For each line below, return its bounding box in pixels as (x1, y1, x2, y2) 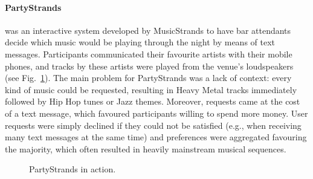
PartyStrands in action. (29, 163, 116, 175)
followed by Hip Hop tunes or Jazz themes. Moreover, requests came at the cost (5, 95, 300, 108)
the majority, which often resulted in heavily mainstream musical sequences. (5, 142, 286, 155)
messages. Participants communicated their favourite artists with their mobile (5, 47, 292, 60)
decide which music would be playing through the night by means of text (5, 36, 276, 48)
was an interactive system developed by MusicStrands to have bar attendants (5, 24, 291, 36)
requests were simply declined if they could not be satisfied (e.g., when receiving (5, 119, 302, 131)
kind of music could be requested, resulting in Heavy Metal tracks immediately (5, 83, 297, 96)
